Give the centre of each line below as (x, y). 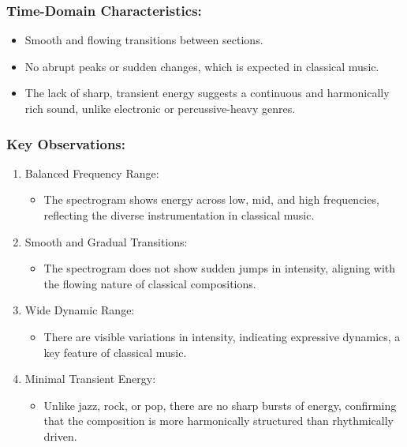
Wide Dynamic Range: (80, 310)
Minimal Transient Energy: (90, 379)
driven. (60, 436)
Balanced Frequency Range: (92, 173)
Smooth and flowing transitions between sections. (144, 40)
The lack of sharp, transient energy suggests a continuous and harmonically (207, 93)
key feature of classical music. (115, 352)
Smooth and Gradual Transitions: (106, 241)
